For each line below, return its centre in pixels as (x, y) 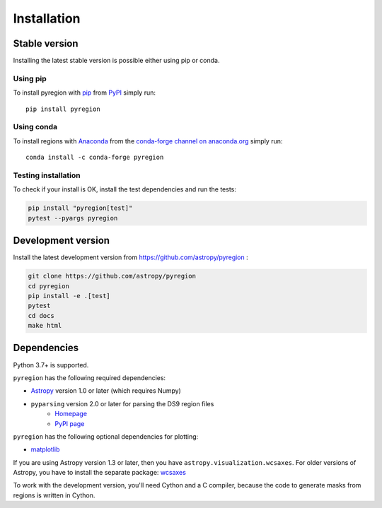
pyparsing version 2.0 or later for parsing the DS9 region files (122, 403)
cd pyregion (49, 286)
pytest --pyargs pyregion (73, 218)
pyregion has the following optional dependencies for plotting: (106, 436)
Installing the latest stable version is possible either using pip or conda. (116, 61)
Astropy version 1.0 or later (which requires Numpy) (106, 391)
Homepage (71, 414)
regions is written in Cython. (54, 495)
